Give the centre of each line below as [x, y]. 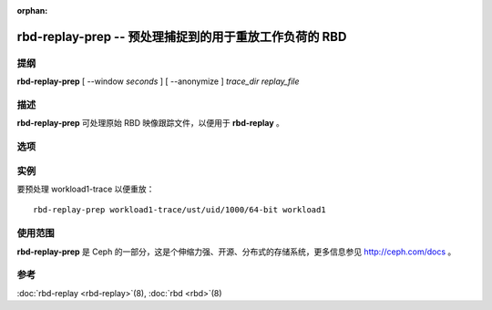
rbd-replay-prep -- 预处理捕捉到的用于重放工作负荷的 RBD [182, 36]
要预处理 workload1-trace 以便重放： [86, 189]
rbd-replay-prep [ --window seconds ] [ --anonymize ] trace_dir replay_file [158, 81]
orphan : [32, 10]
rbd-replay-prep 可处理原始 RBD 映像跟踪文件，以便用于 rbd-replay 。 [150, 123]
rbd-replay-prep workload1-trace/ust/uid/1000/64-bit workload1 [180, 210]
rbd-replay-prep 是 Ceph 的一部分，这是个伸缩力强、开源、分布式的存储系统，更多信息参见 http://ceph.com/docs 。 [236, 252]
